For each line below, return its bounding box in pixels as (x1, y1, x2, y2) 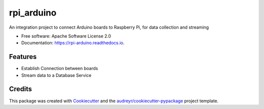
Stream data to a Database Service (21, 72, 92, 78)
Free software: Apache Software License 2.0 (21, 33, 111, 39)
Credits (9, 85, 32, 93)
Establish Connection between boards (21, 66, 98, 72)
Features (9, 53, 37, 61)
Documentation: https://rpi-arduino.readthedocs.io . (21, 40, 125, 46)
